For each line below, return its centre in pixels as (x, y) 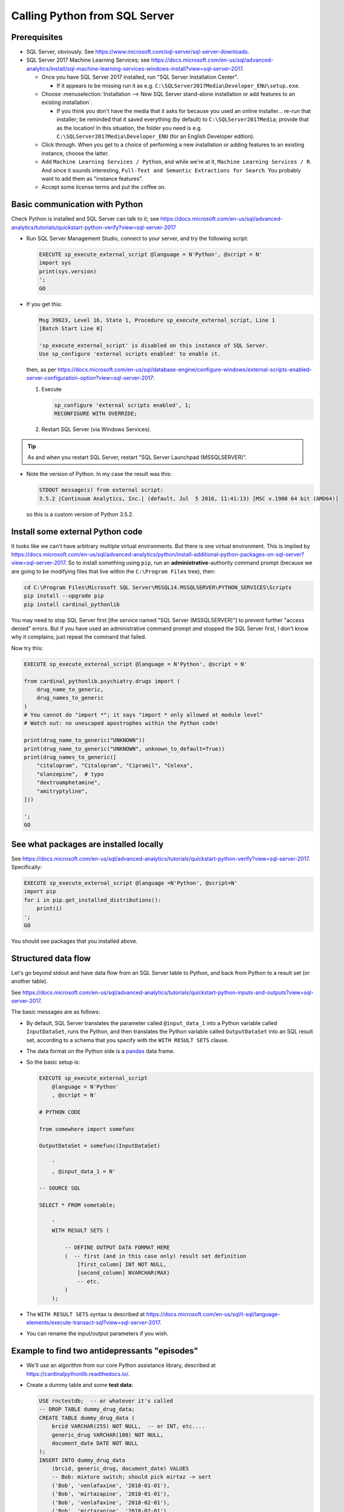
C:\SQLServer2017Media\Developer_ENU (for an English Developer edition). (156, 136)
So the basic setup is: (53, 1062)
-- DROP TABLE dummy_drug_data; (87, 1409)
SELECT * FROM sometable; (77, 1205)
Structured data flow (51, 958)
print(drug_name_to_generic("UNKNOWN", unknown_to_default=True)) (124, 749)
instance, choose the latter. (75, 153)
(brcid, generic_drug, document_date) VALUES (120, 1469)
